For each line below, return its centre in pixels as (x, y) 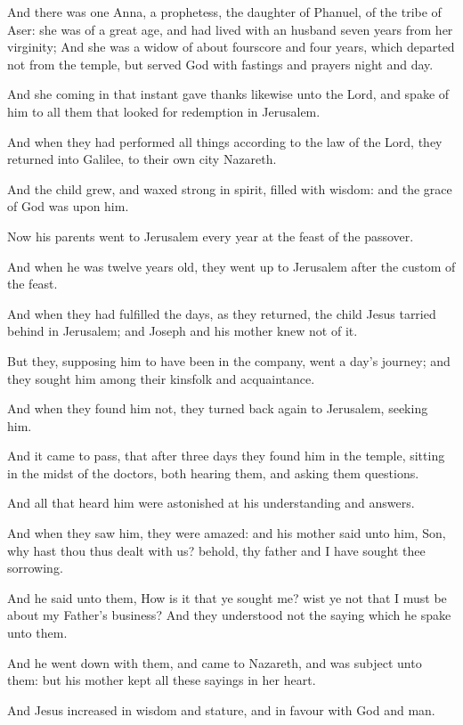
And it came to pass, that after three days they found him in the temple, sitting (226, 456)
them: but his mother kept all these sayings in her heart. (162, 680)
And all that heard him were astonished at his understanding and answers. (211, 503)
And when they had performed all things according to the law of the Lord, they (225, 141)
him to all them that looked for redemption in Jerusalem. (164, 111)
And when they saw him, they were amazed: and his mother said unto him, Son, (227, 533)
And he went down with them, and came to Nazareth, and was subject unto (215, 662)
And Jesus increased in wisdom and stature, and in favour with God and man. (221, 709)
